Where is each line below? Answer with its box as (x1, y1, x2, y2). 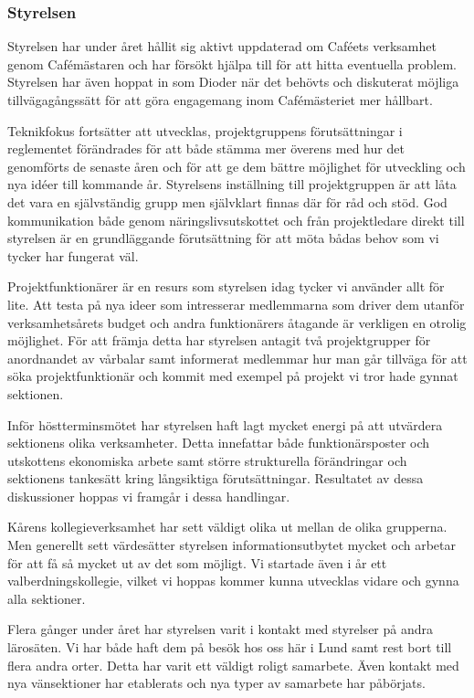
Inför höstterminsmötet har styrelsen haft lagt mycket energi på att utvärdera (7, 415, 443, 434)
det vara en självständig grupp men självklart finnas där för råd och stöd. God (7, 192, 448, 211)
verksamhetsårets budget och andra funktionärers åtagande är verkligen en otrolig (7, 312, 467, 332)
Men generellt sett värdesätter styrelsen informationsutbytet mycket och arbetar (7, 535, 457, 555)
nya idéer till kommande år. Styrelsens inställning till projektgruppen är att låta (7, 174, 457, 194)
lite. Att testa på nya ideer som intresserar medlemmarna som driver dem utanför (7, 294, 465, 313)
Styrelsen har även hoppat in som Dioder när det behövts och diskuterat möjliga (7, 72, 459, 91)
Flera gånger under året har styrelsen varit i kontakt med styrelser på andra (7, 619, 434, 639)
